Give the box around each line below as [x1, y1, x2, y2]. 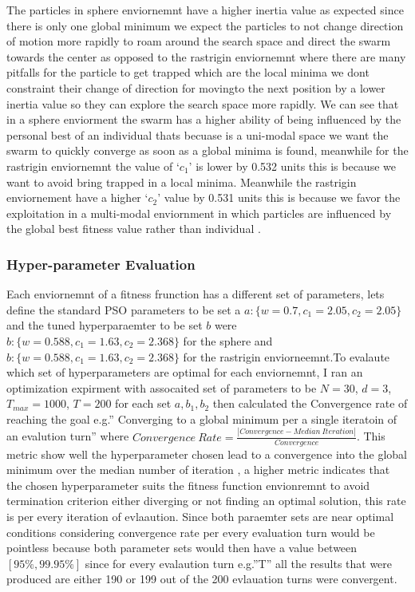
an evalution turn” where [6, 428, 129, 444]
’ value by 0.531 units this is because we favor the [157, 189, 401, 206]
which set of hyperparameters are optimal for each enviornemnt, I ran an [6, 364, 363, 381]
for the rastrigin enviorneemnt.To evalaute [183, 348, 390, 365]
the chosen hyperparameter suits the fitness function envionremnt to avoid [6, 476, 370, 493]
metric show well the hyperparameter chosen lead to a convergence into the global [6, 445, 407, 462]
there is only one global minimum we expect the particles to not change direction [6, 17, 404, 34]
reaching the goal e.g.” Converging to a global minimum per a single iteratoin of [6, 410, 397, 427]
